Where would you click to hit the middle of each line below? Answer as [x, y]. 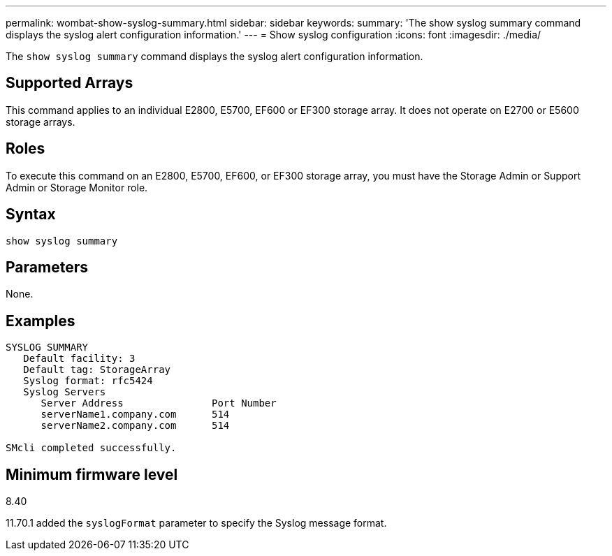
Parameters [47, 267]
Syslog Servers [65, 392]
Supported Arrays [70, 83]
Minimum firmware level [92, 474]
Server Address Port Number [159, 403]
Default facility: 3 [79, 359]
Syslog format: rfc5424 [88, 381]
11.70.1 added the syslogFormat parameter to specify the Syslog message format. [196, 523]
